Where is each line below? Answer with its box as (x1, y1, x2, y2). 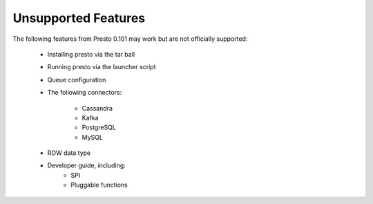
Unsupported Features (12, 10, 146, 26)
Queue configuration (47, 75, 106, 84)
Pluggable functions (70, 180, 128, 189)
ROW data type (47, 149, 91, 157)
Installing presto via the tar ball (47, 50, 135, 58)
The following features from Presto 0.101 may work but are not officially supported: (12, 35, 248, 43)
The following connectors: (47, 89, 122, 97)
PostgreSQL (82, 123, 117, 131)
